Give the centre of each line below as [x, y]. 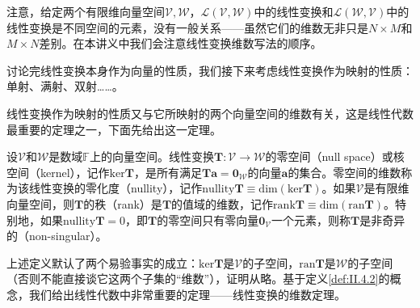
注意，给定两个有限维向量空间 [86, 11]
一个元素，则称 [311, 219]
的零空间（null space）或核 [335, 156]
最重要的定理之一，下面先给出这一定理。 [114, 129]
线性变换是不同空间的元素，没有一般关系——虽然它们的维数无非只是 [187, 27]
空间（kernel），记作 [58, 172]
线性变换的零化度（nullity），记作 [115, 188]
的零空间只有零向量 [208, 219]
